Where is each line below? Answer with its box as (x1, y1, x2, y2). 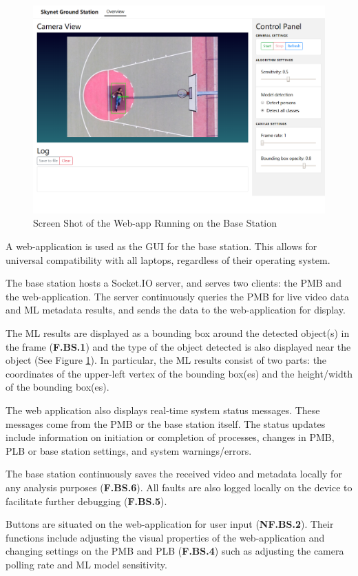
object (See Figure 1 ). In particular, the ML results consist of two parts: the (6, 353, 327, 367)
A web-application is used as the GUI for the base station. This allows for (6, 239, 317, 254)
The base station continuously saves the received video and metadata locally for (6, 466, 342, 481)
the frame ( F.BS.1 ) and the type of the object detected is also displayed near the (6, 339, 351, 353)
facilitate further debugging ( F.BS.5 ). (6, 493, 167, 508)
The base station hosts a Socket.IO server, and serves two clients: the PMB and (6, 276, 341, 290)
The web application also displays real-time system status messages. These (6, 402, 320, 417)
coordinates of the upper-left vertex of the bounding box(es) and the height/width (6, 366, 352, 380)
